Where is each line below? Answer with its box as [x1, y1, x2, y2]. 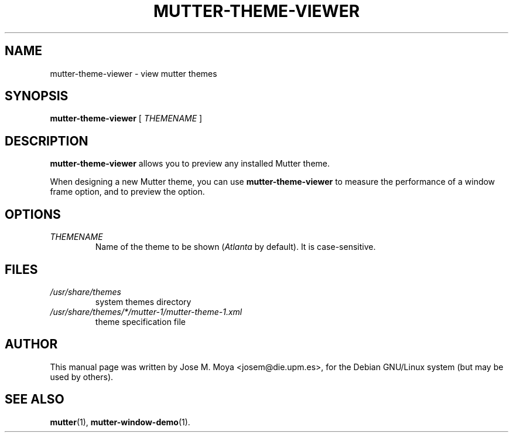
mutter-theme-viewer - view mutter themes [50, 68, 217, 79]
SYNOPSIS [5, 89, 69, 104]
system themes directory [95, 296, 191, 307]
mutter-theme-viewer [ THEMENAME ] [50, 113, 203, 124]
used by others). [50, 371, 114, 382]
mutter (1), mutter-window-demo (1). [50, 416, 190, 427]
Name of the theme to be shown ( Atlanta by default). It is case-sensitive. [95, 242, 376, 252]
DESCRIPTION [5, 133, 88, 148]
